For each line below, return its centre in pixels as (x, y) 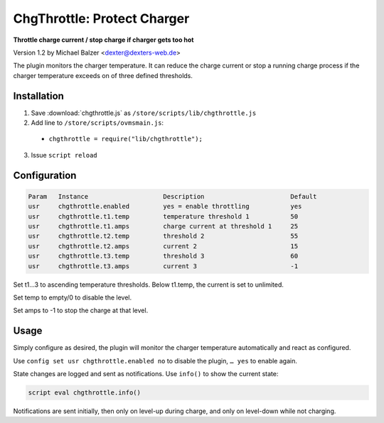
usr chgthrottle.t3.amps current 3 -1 (163, 266)
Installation (38, 96)
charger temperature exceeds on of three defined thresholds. (103, 75)
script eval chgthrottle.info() (85, 392)
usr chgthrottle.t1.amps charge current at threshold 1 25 (163, 226)
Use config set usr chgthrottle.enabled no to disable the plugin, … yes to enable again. (155, 361)
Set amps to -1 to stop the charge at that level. (81, 311)
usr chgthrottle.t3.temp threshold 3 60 (163, 256)
